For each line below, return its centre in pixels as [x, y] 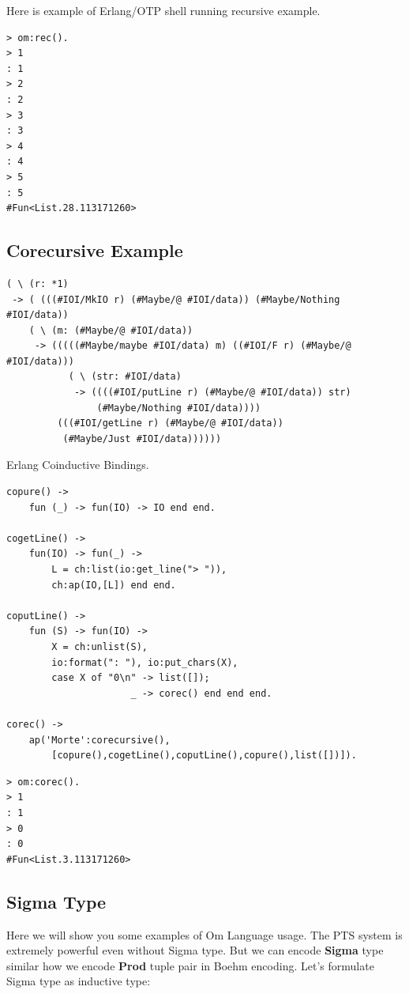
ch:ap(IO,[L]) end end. [114, 585]
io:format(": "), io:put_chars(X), [145, 662]
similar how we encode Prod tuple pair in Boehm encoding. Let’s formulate [190, 965]
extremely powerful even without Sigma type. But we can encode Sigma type [195, 950]
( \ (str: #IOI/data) [125, 377]
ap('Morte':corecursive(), [99, 740]
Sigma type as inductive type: [79, 981]
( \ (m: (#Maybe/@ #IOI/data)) [111, 330]
